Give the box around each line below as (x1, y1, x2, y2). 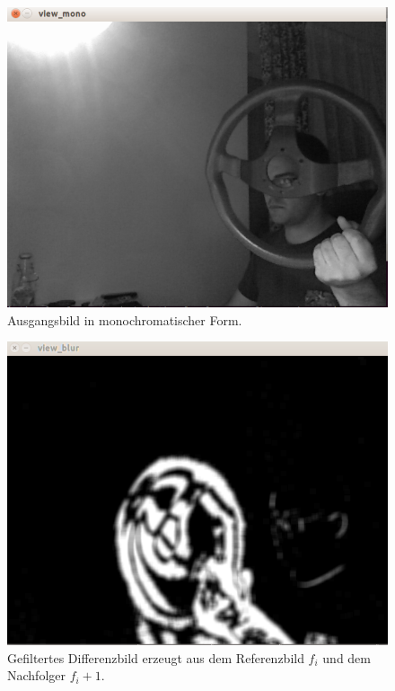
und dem (322, 648, 371, 667)
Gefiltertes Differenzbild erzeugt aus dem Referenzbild (7, 648, 304, 667)
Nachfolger (7, 666, 66, 685)
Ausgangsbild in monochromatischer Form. (7, 310, 242, 329)
